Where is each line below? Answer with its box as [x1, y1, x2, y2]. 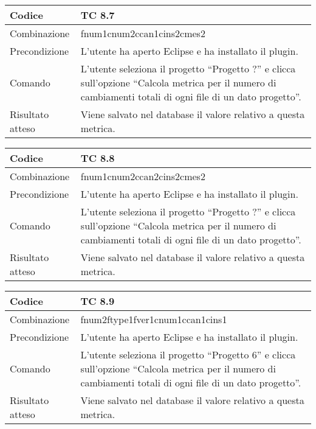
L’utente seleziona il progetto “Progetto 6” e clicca [80, 347, 296, 361]
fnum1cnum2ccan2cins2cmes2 [80, 169, 205, 183]
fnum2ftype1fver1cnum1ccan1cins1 [80, 312, 227, 326]
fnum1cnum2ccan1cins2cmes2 [80, 26, 205, 40]
